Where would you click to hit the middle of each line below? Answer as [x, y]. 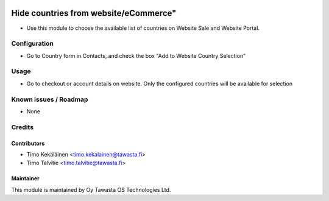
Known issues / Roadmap [50, 99]
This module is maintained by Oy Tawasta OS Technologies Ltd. [91, 189]
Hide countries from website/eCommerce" [94, 13]
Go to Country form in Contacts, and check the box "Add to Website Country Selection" [136, 55]
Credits [22, 127]
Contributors [28, 143]
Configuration [33, 44]
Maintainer [25, 178]
